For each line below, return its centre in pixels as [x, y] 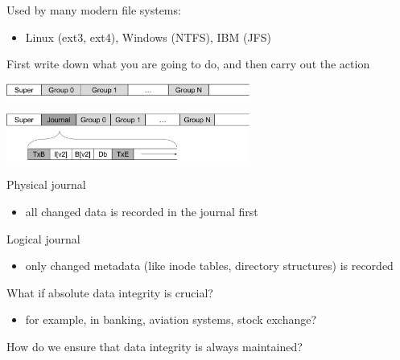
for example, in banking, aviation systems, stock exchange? [171, 319]
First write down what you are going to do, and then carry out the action [188, 64]
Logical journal [43, 238]
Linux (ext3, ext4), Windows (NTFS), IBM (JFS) [148, 37]
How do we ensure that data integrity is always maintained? [155, 346]
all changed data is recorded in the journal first [142, 211]
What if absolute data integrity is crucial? [110, 292]
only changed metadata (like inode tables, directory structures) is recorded [209, 266]
